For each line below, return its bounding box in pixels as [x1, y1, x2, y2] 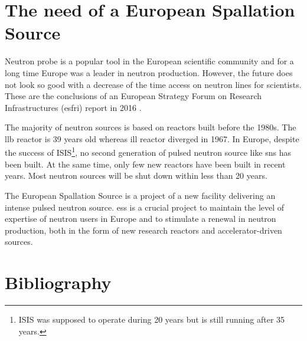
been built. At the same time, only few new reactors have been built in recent [5, 158, 286, 170]
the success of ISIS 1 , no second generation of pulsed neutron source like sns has [5, 145, 291, 159]
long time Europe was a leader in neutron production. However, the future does [5, 66, 293, 78]
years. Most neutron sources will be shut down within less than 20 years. [5, 169, 267, 182]
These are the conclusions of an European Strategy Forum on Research [5, 90, 262, 102]
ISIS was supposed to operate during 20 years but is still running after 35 [18, 313, 285, 325]
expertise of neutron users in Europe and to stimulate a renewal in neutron [5, 212, 276, 225]
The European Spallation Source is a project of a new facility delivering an [5, 189, 276, 201]
